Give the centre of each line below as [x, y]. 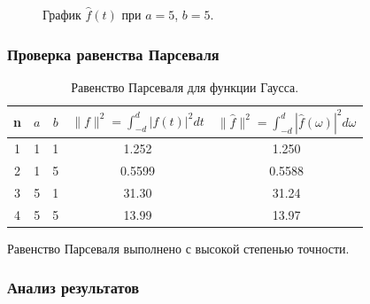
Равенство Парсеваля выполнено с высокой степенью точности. [178, 248]
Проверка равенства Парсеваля [113, 54]
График [62, 14]
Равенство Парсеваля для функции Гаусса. [185, 86]
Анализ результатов [73, 288]
